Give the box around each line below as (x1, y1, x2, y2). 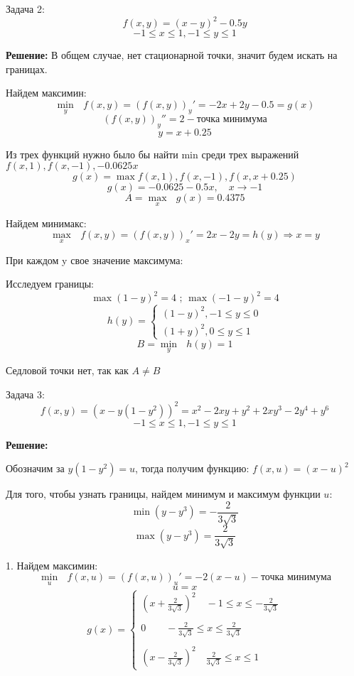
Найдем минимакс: (6, 215, 87, 230)
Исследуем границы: (6, 276, 94, 291)
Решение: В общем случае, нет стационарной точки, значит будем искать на (6, 48, 338, 62)
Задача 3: (6, 386, 45, 401)
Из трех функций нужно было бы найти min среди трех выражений (6, 146, 299, 161)
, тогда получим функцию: (135, 461, 250, 476)
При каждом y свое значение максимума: (6, 252, 183, 267)
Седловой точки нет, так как (6, 362, 129, 377)
